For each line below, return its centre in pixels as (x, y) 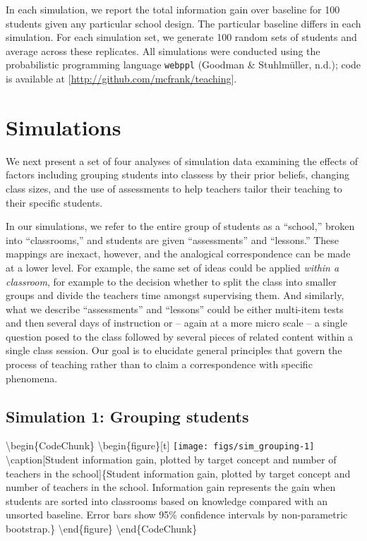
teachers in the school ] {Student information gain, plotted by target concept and (178, 473)
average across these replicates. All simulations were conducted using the (163, 50)
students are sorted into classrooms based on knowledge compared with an (167, 500)
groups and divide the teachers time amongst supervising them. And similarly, (175, 295)
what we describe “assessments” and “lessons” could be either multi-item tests (175, 309)
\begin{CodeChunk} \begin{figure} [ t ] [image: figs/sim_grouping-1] (160, 445)
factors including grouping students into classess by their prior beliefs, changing (178, 175)
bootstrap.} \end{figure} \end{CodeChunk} (102, 529)
